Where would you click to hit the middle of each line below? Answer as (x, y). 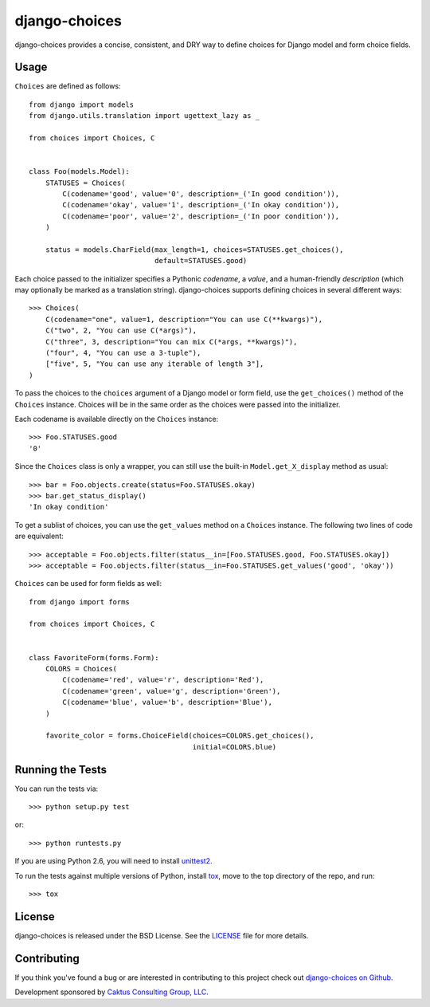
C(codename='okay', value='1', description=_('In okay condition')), (201, 205)
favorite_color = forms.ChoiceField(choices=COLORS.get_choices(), (180, 736)
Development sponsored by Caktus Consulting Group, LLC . (111, 992)
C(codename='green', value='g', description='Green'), (172, 691)
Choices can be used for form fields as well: (88, 584)
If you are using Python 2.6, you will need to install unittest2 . (113, 861)
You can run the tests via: (57, 789)
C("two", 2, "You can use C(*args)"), (121, 330)
